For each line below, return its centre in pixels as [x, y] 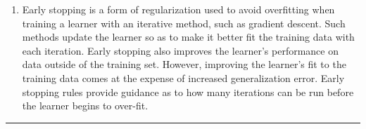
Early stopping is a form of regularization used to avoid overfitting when [178, 9]
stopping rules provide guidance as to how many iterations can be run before [188, 91]
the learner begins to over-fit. [85, 106]
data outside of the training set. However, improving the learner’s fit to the [184, 64]
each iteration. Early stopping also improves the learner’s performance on [180, 50]
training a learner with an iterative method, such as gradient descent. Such [184, 23]
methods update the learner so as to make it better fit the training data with [188, 37]
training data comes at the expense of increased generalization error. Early [183, 77]
